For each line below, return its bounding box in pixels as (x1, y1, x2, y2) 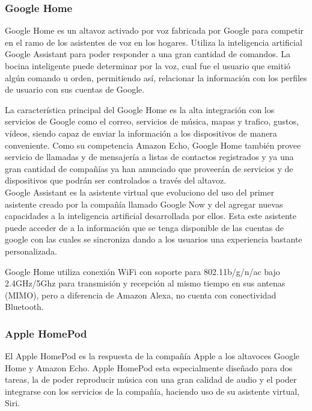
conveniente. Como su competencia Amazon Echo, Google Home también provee (5, 138, 301, 151)
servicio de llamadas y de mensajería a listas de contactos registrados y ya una (5, 150, 294, 163)
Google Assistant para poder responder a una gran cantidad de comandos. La (5, 48, 290, 60)
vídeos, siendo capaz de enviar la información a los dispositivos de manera (5, 126, 277, 139)
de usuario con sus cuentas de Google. (5, 83, 145, 96)
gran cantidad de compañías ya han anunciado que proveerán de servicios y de (5, 162, 293, 175)
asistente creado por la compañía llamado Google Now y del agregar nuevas (5, 197, 283, 210)
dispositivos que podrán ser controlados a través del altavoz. (5, 174, 227, 187)
